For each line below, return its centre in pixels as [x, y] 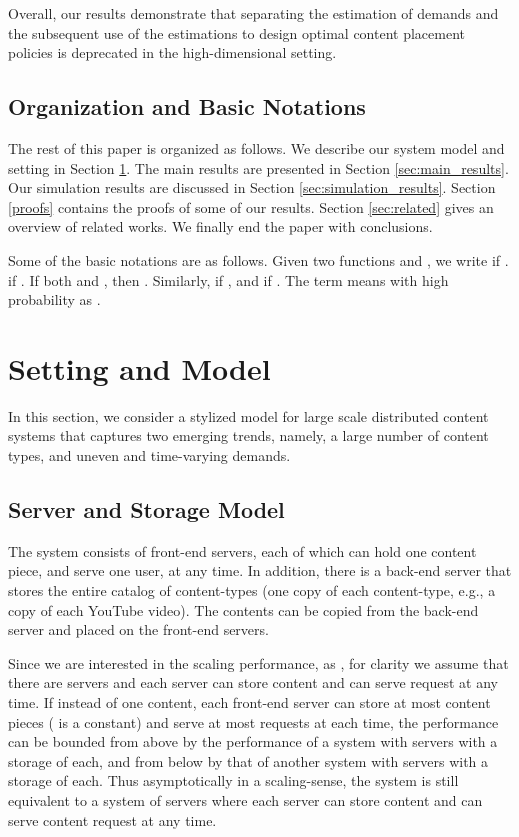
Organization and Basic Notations [187, 106]
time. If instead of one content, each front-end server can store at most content [249, 702]
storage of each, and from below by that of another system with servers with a [248, 760]
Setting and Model [139, 367]
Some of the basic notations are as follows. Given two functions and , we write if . [258, 259]
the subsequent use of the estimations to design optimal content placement [236, 32]
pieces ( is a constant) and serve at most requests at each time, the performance [253, 721]
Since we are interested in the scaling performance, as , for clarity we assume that [258, 662]
